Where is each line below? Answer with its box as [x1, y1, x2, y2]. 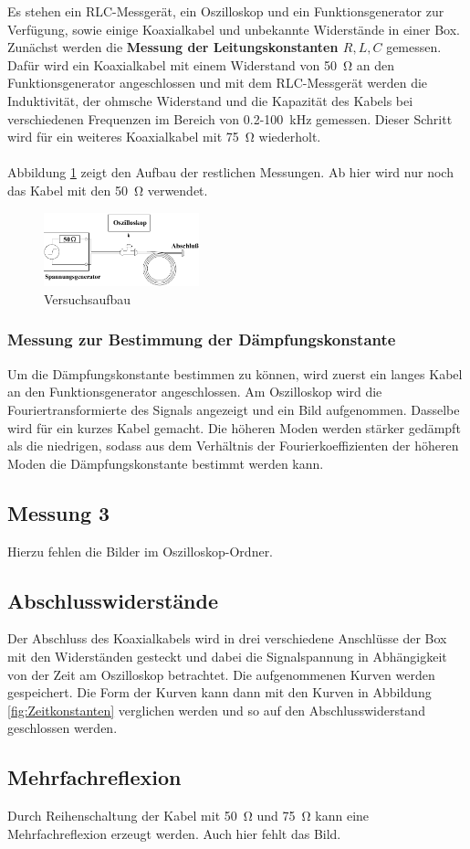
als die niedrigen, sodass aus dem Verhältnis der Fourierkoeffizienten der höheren [7, 436, 459, 455]
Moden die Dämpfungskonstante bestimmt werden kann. [7, 453, 324, 472]
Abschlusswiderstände [7, 586, 219, 614]
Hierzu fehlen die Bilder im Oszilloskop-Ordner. [7, 541, 274, 560]
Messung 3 [7, 498, 110, 526]
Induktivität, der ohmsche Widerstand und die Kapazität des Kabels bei [7, 90, 413, 110]
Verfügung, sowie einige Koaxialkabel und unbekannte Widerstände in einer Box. [7, 19, 460, 38]
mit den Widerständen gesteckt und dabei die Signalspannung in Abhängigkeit [7, 646, 447, 665]
